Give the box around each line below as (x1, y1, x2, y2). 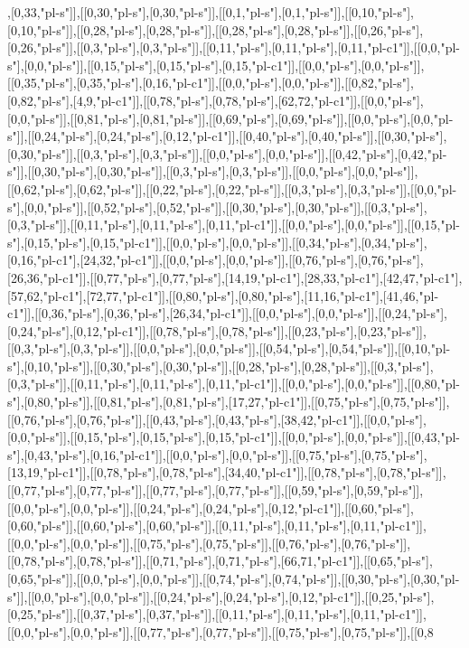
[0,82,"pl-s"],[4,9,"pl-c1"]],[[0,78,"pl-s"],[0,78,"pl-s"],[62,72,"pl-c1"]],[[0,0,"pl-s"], (7, 90, 424, 109)
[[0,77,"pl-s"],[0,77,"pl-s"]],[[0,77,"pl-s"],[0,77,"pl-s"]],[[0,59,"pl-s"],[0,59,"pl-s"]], (7, 481, 424, 500)
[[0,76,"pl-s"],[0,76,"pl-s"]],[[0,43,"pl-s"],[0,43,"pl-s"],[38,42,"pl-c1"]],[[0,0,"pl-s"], (7, 409, 427, 428)
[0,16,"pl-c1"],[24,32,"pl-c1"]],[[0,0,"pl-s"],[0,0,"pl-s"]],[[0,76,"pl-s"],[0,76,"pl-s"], (7, 250, 424, 269)
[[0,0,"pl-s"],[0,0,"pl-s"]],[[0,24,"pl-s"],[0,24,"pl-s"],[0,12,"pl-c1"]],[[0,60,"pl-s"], (7, 498, 414, 517)
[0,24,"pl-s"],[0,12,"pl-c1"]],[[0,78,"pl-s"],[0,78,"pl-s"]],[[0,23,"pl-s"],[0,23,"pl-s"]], (7, 321, 427, 340)
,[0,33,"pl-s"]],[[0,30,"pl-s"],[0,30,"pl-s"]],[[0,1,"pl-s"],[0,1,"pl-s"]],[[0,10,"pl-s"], (7, 3, 414, 21)
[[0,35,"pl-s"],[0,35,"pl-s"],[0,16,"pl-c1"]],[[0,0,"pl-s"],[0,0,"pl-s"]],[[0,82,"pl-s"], (7, 73, 414, 92)
